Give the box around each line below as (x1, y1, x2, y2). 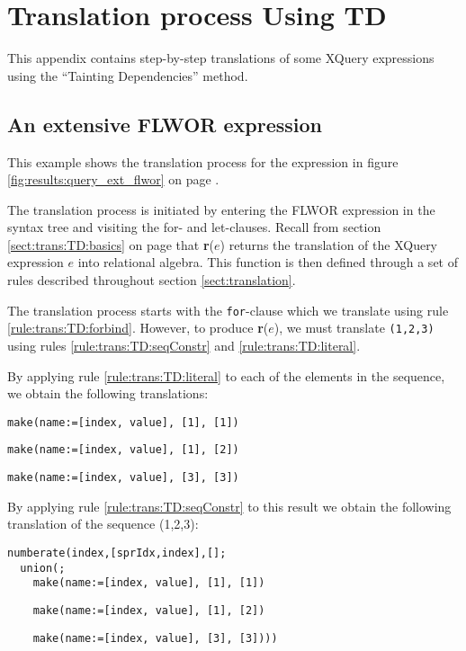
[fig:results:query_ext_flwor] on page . (7, 170, 220, 189)
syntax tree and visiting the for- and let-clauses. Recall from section (7, 218, 381, 236)
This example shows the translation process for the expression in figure (7, 152, 399, 171)
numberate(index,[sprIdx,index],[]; (7, 546, 227, 559)
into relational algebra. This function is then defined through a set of (77, 253, 458, 272)
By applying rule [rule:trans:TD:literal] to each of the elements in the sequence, (7, 366, 445, 385)
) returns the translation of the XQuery (220, 235, 438, 254)
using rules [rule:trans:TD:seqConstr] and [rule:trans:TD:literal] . (7, 335, 361, 354)
